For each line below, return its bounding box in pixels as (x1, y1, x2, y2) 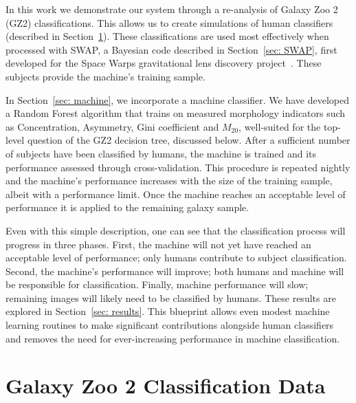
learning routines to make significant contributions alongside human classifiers (5, 318, 334, 332)
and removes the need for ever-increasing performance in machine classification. (5, 331, 340, 345)
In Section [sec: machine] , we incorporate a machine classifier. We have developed (5, 92, 350, 107)
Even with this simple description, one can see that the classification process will (5, 223, 346, 237)
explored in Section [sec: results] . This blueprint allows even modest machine (5, 304, 330, 318)
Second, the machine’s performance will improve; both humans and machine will (5, 263, 344, 278)
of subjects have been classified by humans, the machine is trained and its (5, 146, 317, 160)
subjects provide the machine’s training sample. (5, 69, 205, 83)
